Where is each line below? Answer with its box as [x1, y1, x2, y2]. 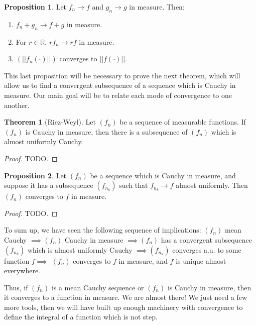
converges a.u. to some [172, 244, 241, 255]
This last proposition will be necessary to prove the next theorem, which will [4, 70, 240, 80]
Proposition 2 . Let [4, 170, 67, 180]
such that [119, 180, 148, 190]
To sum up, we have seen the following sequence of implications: [4, 225, 201, 235]
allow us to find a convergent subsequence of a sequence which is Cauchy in [4, 80, 236, 90]
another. [4, 99, 30, 110]
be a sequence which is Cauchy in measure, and [90, 170, 236, 180]
